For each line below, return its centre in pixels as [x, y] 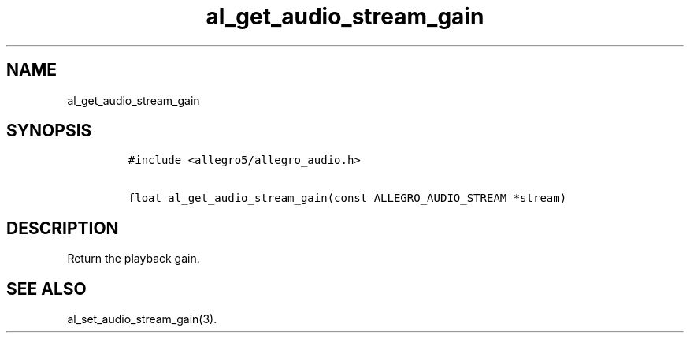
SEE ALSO [46, 289]
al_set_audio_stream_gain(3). [142, 319]
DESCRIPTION [63, 228]
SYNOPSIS [49, 131]
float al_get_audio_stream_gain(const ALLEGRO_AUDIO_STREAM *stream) [347, 198]
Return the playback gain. [134, 259]
